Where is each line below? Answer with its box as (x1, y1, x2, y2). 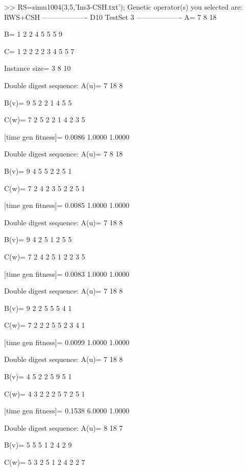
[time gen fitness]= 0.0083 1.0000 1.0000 (4, 268, 130, 279)
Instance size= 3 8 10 (4, 63, 71, 73)
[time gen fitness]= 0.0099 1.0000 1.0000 (4, 336, 130, 347)
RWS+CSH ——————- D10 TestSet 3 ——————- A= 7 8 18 (4, 11, 217, 22)
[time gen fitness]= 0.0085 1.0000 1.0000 (4, 200, 130, 211)
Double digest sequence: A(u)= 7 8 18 (4, 148, 123, 159)
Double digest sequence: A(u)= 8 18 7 (4, 422, 123, 433)
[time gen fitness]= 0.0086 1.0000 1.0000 (4, 131, 130, 142)
